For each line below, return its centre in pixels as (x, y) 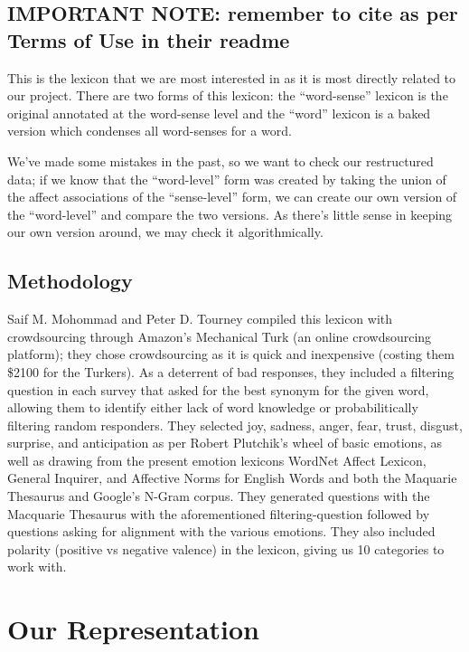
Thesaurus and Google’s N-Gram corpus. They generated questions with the (219, 496)
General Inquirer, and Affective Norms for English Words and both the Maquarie (232, 478)
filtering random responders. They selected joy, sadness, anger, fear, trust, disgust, (235, 425)
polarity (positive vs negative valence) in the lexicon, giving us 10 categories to (226, 548)
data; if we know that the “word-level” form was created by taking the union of (227, 179)
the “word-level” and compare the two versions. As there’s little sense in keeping (230, 214)
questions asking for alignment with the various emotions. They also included (221, 531)
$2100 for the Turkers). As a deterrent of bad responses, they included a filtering (231, 371)
